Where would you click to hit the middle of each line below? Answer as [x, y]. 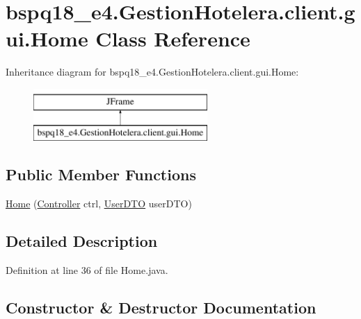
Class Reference [173, 38]
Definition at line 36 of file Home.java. [87, 270]
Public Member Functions [101, 174]
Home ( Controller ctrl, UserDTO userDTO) [99, 204]
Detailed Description [82, 241]
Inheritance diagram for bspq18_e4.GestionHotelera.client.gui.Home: [152, 72]
